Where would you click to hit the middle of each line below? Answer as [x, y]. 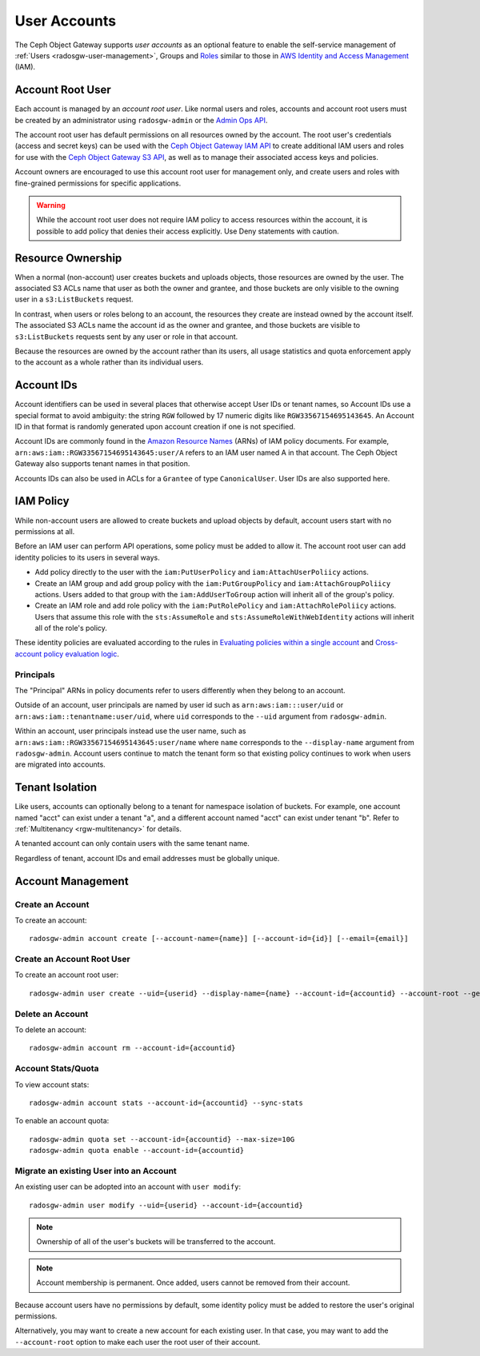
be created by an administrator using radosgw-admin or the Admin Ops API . [141, 120]
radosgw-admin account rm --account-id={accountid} [132, 1048]
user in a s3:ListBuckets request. [74, 299]
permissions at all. [45, 531]
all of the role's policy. [71, 628]
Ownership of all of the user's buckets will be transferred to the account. [156, 1242]
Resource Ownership [68, 258]
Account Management [72, 881]
